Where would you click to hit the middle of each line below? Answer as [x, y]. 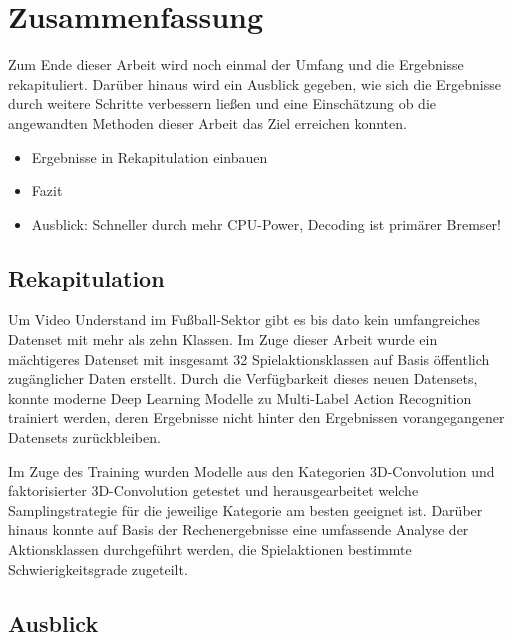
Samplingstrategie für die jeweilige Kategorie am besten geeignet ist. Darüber [245, 509]
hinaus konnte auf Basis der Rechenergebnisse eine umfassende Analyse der [238, 529]
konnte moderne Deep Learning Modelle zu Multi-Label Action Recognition [240, 397]
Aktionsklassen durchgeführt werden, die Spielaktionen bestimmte [210, 549]
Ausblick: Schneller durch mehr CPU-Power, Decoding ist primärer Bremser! [266, 223]
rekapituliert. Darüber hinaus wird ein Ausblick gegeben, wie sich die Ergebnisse [254, 83]
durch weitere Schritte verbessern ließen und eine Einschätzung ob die [222, 103]
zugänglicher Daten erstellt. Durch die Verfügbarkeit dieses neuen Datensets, [243, 378]
